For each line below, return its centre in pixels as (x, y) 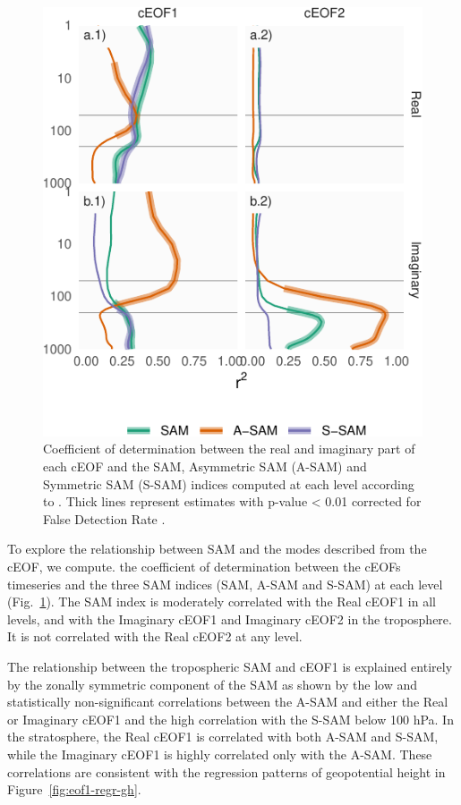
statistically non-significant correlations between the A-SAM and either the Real (228, 702)
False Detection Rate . (104, 518)
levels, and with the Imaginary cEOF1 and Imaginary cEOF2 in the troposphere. (230, 619)
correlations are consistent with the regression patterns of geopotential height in (226, 771)
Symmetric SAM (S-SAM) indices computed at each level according (229, 483)
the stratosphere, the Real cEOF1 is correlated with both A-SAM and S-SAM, (223, 737)
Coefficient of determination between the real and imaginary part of (229, 449)
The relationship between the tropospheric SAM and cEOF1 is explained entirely (230, 666)
